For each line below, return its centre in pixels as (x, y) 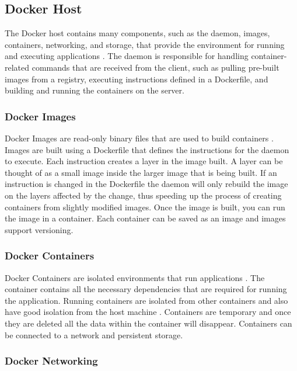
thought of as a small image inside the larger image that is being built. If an (141, 172)
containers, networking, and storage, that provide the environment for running (145, 44)
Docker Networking (51, 361)
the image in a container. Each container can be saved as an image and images (145, 218)
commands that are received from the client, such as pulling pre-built (156, 67)
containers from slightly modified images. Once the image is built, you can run (145, 207)
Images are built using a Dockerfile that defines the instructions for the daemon (147, 149)
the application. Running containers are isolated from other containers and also (146, 300)
